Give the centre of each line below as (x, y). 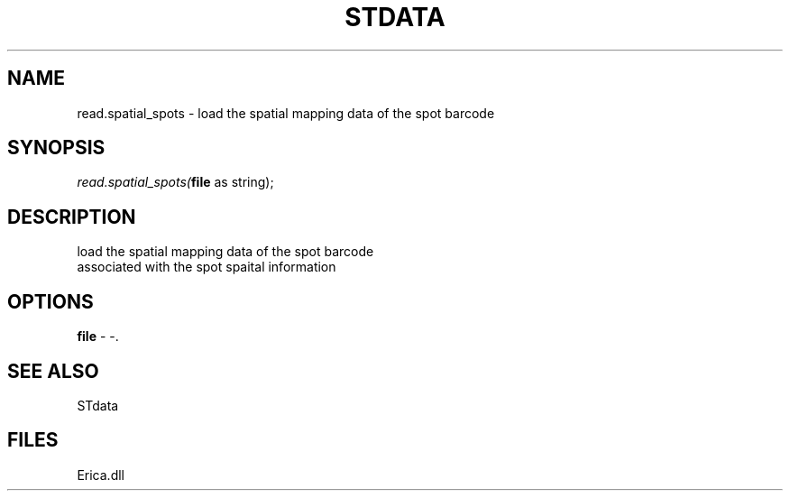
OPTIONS (51, 301)
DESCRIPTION (72, 217)
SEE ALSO (53, 371)
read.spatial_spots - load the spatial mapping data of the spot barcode (286, 113)
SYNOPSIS (56, 148)
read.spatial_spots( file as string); (175, 182)
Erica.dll (101, 475)
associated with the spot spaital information (207, 267)
